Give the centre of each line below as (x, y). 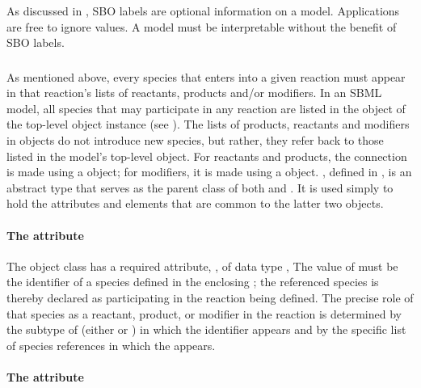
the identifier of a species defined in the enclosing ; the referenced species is (193, 282)
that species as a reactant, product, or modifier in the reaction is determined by (204, 313)
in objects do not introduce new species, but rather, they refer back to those (195, 140)
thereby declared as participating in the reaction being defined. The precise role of (210, 298)
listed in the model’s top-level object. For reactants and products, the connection (207, 156)
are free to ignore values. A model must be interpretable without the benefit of (202, 26)
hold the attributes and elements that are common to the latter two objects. (195, 203)
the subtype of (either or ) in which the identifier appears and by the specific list (206, 329)
